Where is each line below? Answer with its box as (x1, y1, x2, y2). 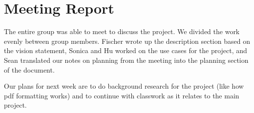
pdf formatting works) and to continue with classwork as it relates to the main (4, 90, 239, 100)
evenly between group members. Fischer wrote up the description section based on (4, 36, 250, 46)
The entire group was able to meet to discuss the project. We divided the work (4, 26, 240, 37)
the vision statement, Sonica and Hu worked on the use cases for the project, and (4, 45, 247, 56)
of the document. (4, 64, 55, 75)
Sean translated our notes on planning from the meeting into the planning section (4, 55, 249, 65)
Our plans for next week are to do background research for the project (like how (4, 81, 244, 91)
